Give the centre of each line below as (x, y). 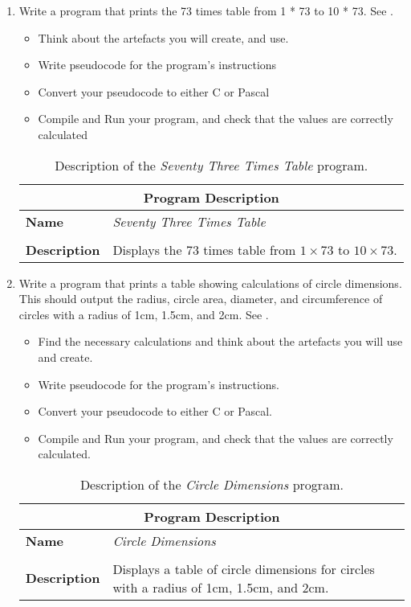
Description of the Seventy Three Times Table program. (212, 165)
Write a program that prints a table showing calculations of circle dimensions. (210, 283)
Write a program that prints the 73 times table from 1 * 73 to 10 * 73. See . (206, 10)
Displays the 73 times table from (204, 249)
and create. (65, 357)
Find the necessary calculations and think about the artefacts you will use (220, 341)
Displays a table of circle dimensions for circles (244, 568)
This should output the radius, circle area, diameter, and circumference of (201, 299)
